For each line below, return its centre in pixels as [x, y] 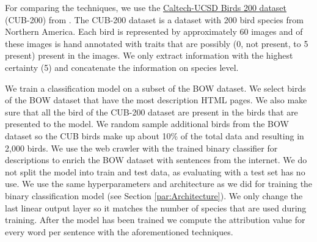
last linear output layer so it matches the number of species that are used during [156, 207]
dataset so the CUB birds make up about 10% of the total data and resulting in [155, 135]
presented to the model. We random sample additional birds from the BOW [147, 124]
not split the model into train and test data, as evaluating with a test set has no [155, 171]
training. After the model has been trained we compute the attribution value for [155, 220]
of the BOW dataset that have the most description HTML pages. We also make [156, 100]
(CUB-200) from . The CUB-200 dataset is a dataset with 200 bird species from [154, 19]
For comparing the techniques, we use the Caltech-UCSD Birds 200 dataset [146, 7]
